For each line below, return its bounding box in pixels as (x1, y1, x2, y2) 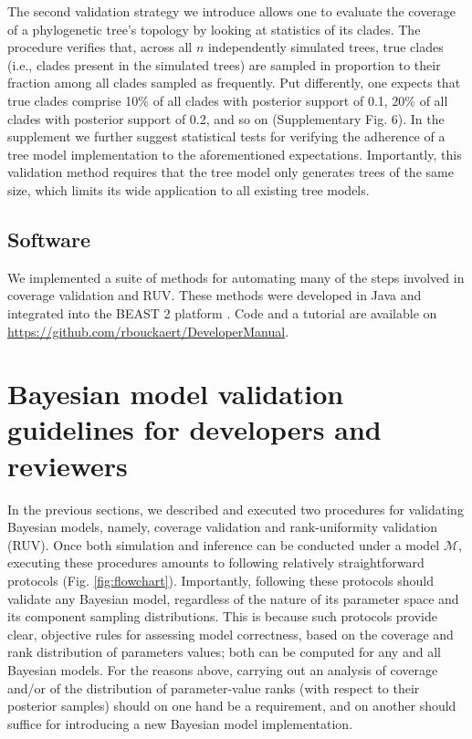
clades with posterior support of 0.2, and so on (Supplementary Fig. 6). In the (7, 109, 445, 128)
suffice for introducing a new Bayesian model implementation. (7, 713, 353, 733)
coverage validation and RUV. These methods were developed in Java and (7, 286, 422, 305)
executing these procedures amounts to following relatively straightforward (7, 553, 425, 572)
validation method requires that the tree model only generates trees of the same (7, 162, 454, 182)
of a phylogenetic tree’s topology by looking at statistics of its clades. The (7, 19, 421, 38)
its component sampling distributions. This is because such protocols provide (7, 607, 437, 626)
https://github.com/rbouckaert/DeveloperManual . (7, 321, 289, 340)
